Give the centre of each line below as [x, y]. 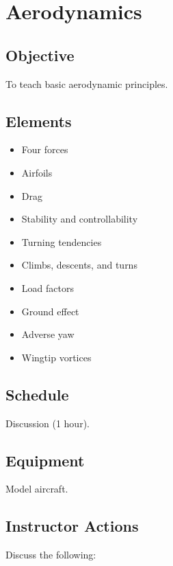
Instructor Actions [72, 526]
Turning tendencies [62, 241]
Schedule [37, 394]
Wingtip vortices [56, 357]
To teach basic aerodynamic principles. [87, 83]
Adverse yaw [48, 334]
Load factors [48, 287]
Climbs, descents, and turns [79, 265]
